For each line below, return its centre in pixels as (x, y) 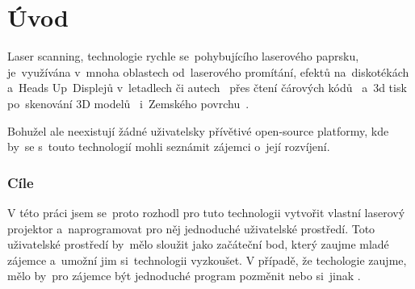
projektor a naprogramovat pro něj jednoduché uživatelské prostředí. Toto (191, 228)
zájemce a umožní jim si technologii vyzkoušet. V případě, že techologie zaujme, (207, 260)
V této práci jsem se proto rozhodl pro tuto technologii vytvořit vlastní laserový (206, 212)
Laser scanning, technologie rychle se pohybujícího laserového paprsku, (183, 56)
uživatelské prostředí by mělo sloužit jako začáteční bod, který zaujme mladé (198, 244)
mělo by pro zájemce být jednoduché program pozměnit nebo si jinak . (184, 276)
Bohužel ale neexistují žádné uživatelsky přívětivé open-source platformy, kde (198, 130)
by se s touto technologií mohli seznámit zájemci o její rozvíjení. (169, 147)
